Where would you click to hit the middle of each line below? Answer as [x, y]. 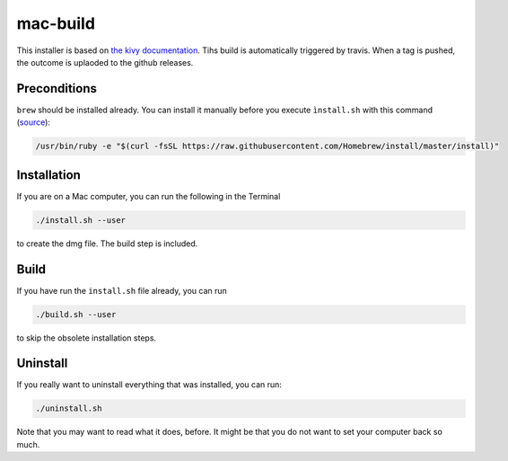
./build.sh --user [76, 314]
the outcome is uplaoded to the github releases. [105, 62]
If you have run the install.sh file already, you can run [122, 290]
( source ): [34, 122]
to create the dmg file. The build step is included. [107, 244]
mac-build [56, 23]
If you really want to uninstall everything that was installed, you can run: [149, 385]
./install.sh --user [80, 220]
